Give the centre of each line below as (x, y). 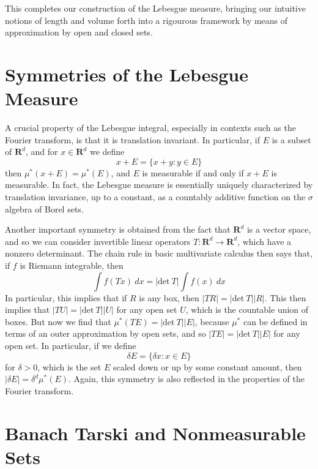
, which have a (264, 241)
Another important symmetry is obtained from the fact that (118, 229)
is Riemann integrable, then (72, 265)
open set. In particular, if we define (71, 345)
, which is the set (69, 366)
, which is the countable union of (247, 310)
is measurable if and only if (193, 172)
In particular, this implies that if (66, 297)
